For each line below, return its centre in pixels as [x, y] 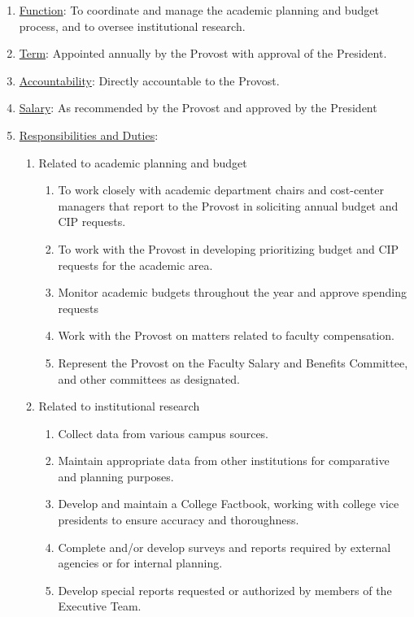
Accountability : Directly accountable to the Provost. [149, 80]
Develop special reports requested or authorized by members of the [225, 590]
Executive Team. [100, 606]
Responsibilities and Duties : [89, 135]
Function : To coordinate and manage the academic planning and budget [199, 10]
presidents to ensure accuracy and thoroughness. [179, 520]
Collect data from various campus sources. [163, 433]
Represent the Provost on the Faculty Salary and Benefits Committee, [233, 362]
